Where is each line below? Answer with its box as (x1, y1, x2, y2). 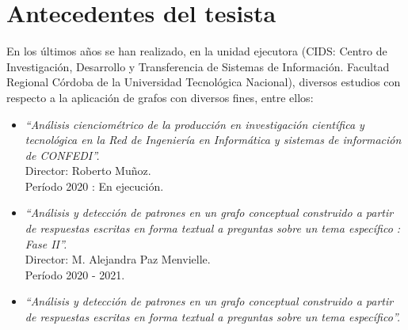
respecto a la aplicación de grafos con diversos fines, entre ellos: (6, 89, 314, 105)
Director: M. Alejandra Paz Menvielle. (25, 251, 211, 267)
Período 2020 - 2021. (25, 266, 125, 283)
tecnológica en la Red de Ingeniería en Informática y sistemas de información (25, 131, 402, 148)
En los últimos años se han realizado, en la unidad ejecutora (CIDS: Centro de (6, 43, 387, 59)
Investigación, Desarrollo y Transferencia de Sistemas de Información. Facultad (6, 58, 390, 74)
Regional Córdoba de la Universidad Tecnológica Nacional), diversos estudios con (6, 74, 401, 90)
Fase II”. (25, 235, 67, 252)
